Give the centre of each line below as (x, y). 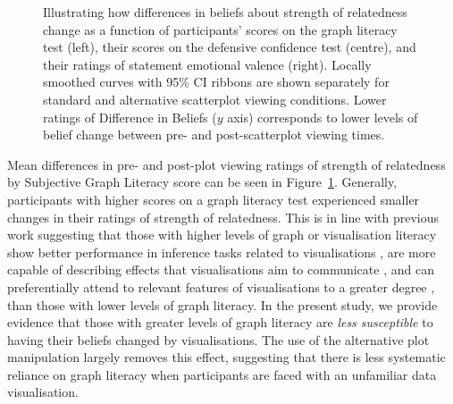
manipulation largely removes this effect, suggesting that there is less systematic (226, 357)
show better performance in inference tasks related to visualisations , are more (222, 252)
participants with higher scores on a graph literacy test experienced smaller (214, 199)
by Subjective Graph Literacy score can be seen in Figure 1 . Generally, (202, 182)
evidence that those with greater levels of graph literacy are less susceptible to (220, 322)
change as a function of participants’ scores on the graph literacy (220, 29)
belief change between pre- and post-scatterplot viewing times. (214, 135)
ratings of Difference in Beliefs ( (130, 117)
